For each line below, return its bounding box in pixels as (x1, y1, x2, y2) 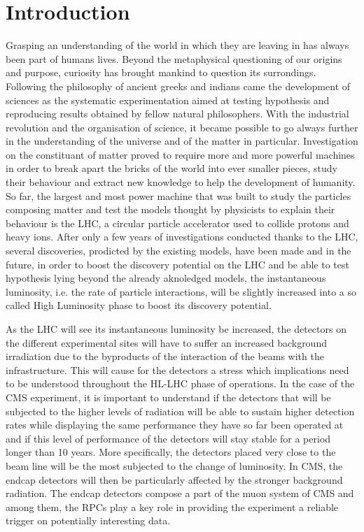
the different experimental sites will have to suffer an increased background (6, 335, 327, 350)
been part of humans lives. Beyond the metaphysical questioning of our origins (6, 51, 342, 66)
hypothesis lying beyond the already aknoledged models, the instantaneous (6, 271, 326, 285)
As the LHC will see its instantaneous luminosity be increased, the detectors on (6, 322, 346, 336)
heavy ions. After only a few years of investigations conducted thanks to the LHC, (6, 229, 358, 244)
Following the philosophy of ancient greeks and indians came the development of (6, 78, 351, 93)
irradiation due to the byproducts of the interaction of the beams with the (6, 349, 324, 364)
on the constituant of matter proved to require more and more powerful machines (6, 147, 355, 161)
